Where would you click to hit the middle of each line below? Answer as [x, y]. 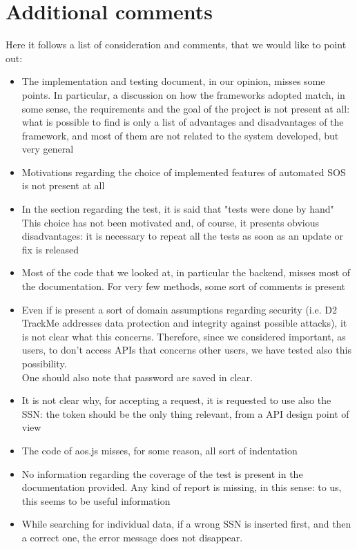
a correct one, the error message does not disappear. [132, 537]
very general [48, 149]
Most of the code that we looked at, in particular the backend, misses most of [186, 272]
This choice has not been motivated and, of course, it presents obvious [171, 222]
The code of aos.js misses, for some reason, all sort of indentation [160, 450]
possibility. [44, 363]
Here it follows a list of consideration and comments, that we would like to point [176, 45]
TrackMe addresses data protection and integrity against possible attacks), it [184, 323]
